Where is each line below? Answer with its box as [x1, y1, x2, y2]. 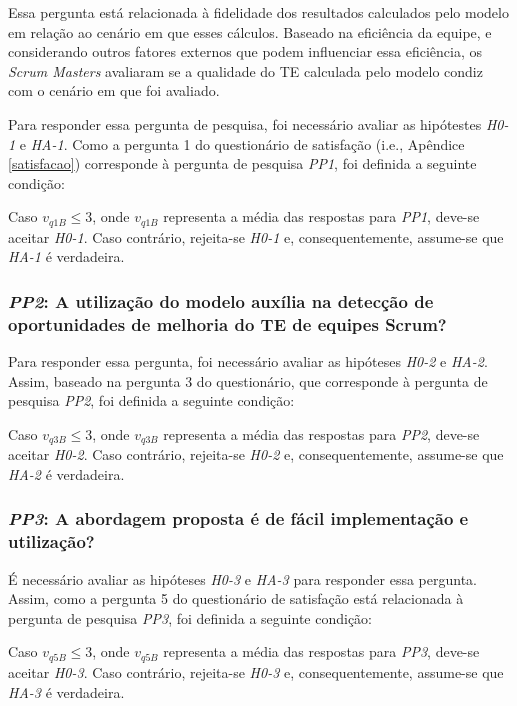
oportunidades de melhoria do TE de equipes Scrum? [8, 311, 447, 336]
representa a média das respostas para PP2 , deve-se [163, 423, 480, 444]
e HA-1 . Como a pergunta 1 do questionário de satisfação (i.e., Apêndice [19, 133, 465, 154]
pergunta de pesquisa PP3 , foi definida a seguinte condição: [8, 607, 372, 628]
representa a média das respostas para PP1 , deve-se [163, 206, 480, 227]
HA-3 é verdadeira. [8, 681, 125, 702]
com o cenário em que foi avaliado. [8, 80, 220, 101]
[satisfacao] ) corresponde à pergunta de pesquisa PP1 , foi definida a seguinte [8, 153, 477, 174]
